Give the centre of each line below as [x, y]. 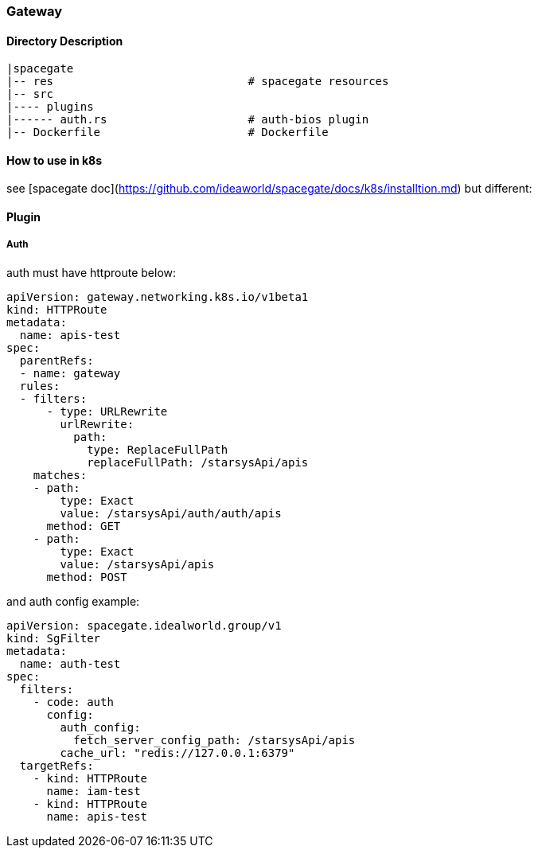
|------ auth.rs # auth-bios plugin [188, 120]
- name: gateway [70, 373]
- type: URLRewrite [107, 411]
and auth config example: [73, 601]
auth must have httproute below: [92, 272]
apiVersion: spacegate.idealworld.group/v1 [144, 625]
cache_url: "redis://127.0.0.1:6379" [177, 753]
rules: [40, 386]
